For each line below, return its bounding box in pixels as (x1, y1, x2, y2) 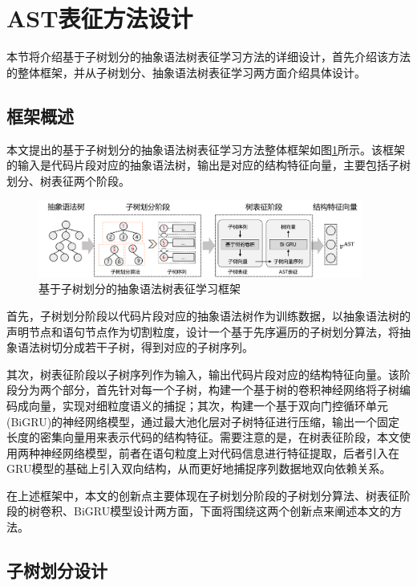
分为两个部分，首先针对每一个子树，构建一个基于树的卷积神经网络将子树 (17, 381, 399, 398)
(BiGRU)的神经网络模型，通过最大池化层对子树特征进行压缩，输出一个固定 (6, 413, 400, 429)
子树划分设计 (6, 558, 107, 583)
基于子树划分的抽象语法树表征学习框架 (38, 280, 241, 297)
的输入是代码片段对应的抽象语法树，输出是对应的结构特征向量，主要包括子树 (6, 157, 411, 173)
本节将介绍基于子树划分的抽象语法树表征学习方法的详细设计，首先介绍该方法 (6, 48, 411, 65)
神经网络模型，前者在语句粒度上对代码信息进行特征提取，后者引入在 (39, 444, 399, 461)
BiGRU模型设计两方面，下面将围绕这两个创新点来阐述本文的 (73, 503, 391, 519)
